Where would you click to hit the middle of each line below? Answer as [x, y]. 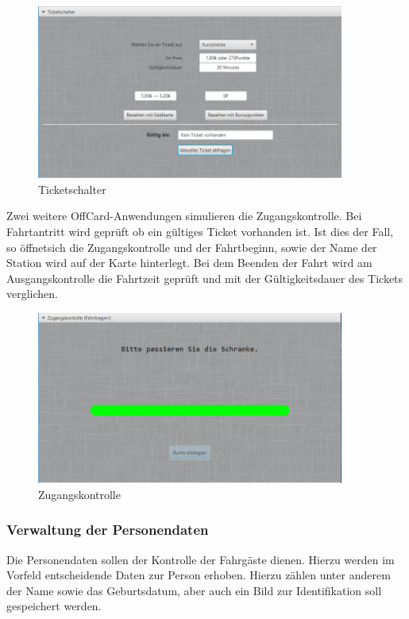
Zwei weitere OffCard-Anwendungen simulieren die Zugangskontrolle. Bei [184, 216]
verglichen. [32, 294]
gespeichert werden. [54, 606]
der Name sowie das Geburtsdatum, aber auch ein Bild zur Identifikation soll [194, 590]
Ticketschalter [72, 189]
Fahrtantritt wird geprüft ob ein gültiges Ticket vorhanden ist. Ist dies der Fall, [200, 231]
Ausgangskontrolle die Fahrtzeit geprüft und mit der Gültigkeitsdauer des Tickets [205, 278]
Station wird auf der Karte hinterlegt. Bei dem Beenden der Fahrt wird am [189, 263]
